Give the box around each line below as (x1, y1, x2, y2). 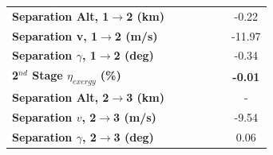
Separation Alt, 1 (12, 7, 109, 24)
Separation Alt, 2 (12, 89, 109, 106)
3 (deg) (113, 129, 154, 145)
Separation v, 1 (12, 27, 98, 44)
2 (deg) (113, 47, 154, 64)
